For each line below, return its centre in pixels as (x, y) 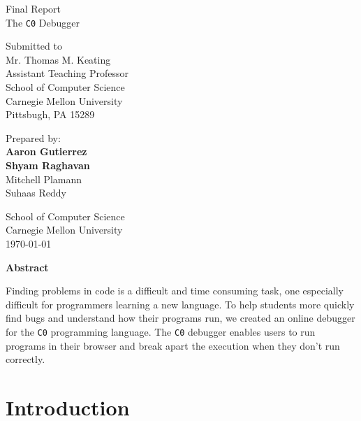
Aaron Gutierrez (46, 151)
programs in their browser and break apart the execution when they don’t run (173, 345)
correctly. (25, 359)
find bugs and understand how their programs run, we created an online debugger (180, 318)
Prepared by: (33, 137)
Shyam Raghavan (48, 165)
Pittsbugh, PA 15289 (50, 114)
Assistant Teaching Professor (67, 73)
